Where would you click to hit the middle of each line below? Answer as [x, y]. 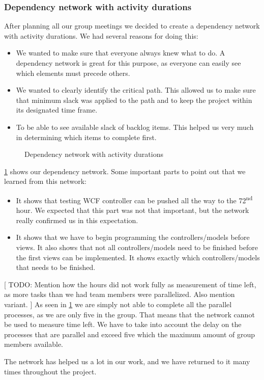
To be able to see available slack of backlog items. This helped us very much [135, 127]
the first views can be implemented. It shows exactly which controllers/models [138, 257]
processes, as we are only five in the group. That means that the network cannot [129, 314]
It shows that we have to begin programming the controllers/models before [133, 237]
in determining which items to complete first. [86, 137]
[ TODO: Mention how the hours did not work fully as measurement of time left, [130, 284]
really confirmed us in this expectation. [77, 220]
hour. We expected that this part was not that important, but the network [133, 210]
